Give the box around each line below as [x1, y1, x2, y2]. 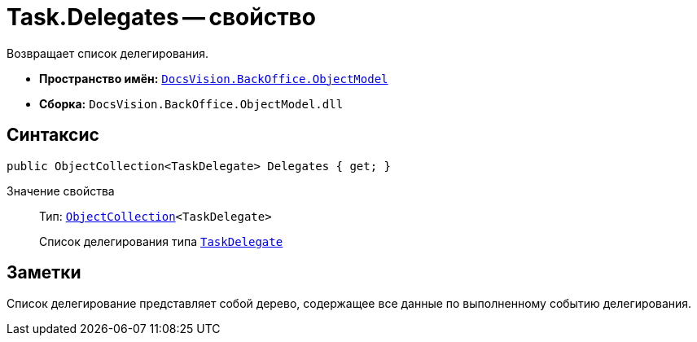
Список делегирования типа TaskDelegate [39, 234, 283, 248]
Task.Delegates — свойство [7, 3, 316, 31]
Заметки [7, 262, 81, 283]
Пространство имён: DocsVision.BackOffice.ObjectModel [39, 71, 388, 85]
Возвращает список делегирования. [7, 46, 208, 60]
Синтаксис [7, 125, 99, 146]
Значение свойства [7, 183, 115, 198]
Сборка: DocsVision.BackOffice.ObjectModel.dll [39, 96, 344, 111]
